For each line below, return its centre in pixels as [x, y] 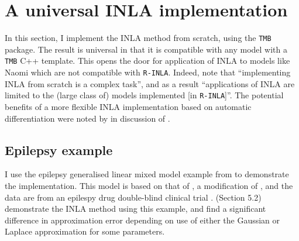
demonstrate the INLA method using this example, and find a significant [135, 209]
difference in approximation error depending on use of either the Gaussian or [142, 220]
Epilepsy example [59, 149]
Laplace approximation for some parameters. [85, 231]
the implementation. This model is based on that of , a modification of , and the [149, 185]
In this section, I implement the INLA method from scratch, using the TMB [138, 38]
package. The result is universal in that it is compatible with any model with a [146, 49]
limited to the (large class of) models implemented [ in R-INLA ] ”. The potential [144, 95]
